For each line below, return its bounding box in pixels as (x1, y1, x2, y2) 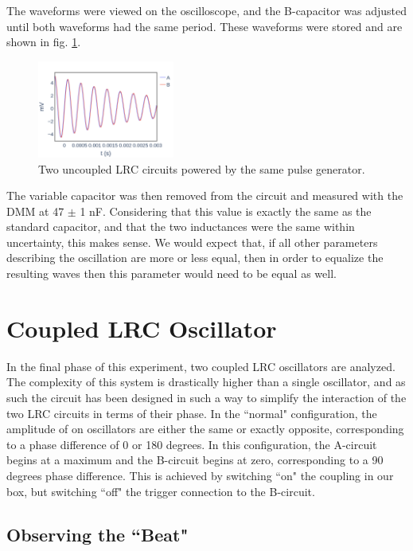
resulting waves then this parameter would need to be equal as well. (6, 265, 337, 282)
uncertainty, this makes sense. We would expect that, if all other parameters (6, 233, 378, 250)
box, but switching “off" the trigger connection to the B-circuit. (6, 483, 315, 499)
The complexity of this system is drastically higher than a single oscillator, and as (6, 373, 406, 390)
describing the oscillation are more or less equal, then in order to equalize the (6, 249, 384, 266)
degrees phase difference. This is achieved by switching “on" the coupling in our (6, 467, 394, 483)
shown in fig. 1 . (6, 33, 81, 50)
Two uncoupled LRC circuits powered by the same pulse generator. (38, 160, 365, 177)
